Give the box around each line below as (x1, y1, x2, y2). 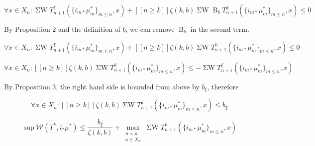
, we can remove (125, 24, 175, 34)
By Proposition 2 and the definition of (4, 24, 120, 34)
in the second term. (190, 24, 249, 34)
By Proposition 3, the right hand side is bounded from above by (4, 81, 200, 91)
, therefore (207, 81, 239, 91)
